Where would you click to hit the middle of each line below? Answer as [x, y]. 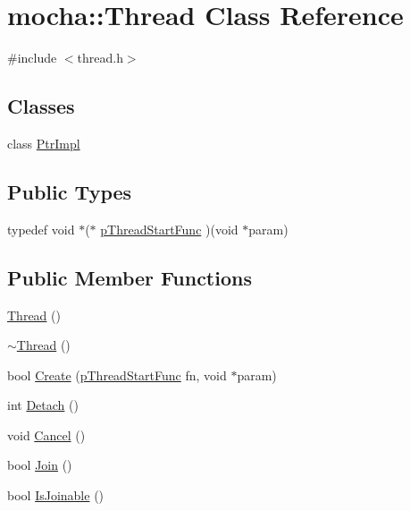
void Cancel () [46, 434]
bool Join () [40, 465]
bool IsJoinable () [56, 495]
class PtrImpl [44, 143]
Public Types [70, 191]
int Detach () [43, 405]
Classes [41, 106]
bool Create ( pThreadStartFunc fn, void [117, 375]
